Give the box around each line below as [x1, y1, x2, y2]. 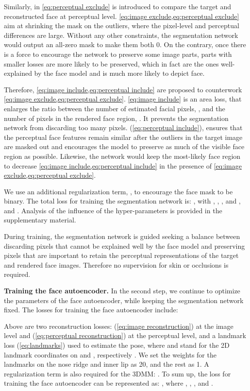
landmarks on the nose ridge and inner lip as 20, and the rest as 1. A [4, 359, 209, 369]
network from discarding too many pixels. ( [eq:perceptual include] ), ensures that [4, 122, 243, 133]
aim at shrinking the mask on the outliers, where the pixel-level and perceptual [4, 20, 239, 31]
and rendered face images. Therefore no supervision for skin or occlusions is [4, 259, 229, 270]
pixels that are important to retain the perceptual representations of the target [4, 250, 239, 260]
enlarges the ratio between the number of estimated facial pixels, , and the [4, 103, 225, 113]
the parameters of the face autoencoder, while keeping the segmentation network [4, 295, 244, 305]
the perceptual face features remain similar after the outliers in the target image [4, 132, 243, 142]
